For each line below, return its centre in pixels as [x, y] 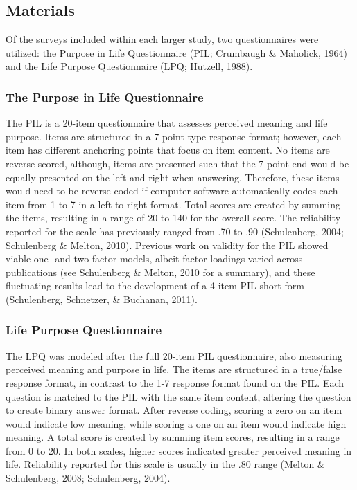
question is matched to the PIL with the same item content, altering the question [178, 396]
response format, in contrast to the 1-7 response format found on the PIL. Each [175, 382]
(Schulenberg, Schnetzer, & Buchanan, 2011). [102, 299]
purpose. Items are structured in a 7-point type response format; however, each [174, 136]
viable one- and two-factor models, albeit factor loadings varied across [154, 258]
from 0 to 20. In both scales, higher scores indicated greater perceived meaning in [179, 450]
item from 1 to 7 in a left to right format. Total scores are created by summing [173, 204]
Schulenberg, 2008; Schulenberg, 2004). [88, 478]
